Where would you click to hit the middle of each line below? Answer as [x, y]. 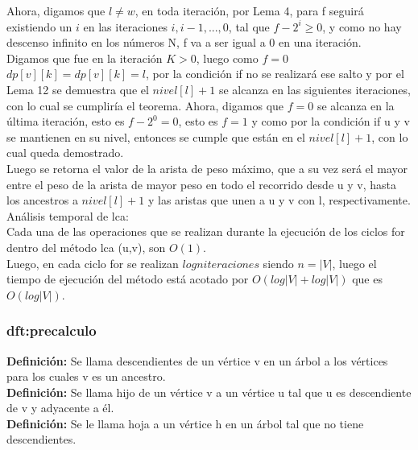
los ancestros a [42, 200]
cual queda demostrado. [65, 153]
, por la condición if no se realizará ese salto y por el [275, 74]
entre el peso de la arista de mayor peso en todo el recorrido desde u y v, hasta [201, 184]
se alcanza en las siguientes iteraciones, [315, 89]
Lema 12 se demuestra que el [78, 89]
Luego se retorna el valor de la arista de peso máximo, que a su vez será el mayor [207, 168]
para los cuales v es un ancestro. [86, 376]
